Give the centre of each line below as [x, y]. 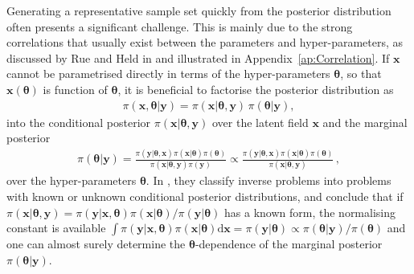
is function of [75, 89]
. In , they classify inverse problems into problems [268, 180]
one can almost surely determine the [96, 244]
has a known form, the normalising [310, 212]
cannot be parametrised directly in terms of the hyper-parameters [168, 74]
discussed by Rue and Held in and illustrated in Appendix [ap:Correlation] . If [198, 57]
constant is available [56, 228]
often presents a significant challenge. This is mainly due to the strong [180, 26]
